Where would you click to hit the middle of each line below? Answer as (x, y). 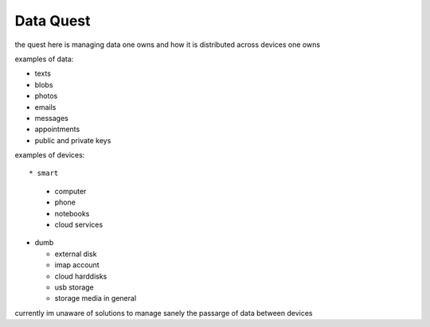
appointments (57, 129)
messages (52, 118)
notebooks (72, 213)
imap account (77, 265)
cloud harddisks (81, 276)
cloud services (79, 225)
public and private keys (73, 140)
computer (70, 191)
